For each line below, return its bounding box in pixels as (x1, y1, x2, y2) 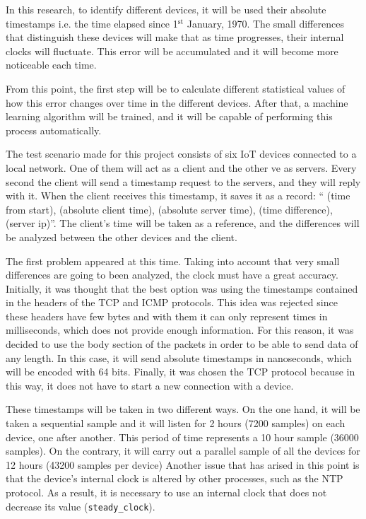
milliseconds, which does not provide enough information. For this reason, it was (6, 322, 354, 337)
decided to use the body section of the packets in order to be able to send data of (6, 337, 358, 351)
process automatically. (6, 122, 102, 137)
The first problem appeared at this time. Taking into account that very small (6, 253, 340, 268)
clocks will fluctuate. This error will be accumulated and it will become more (6, 43, 338, 58)
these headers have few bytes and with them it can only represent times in (6, 308, 328, 323)
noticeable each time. (6, 57, 97, 72)
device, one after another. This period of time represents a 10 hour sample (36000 (6, 429, 359, 444)
